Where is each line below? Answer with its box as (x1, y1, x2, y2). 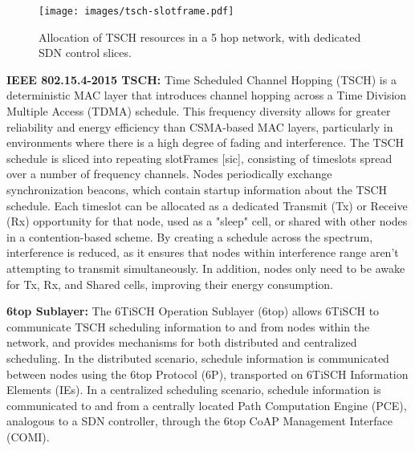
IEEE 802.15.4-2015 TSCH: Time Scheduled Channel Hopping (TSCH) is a (6, 71, 397, 87)
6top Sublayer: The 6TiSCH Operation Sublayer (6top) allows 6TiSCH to (6, 303, 380, 319)
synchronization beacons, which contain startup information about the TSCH (6, 181, 388, 197)
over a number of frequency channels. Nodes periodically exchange (6, 165, 332, 182)
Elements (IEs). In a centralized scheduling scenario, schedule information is (6, 381, 381, 398)
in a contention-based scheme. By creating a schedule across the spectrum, (6, 228, 373, 245)
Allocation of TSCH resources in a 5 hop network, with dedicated (39, 28, 361, 45)
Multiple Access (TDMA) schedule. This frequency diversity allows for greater (6, 103, 391, 120)
